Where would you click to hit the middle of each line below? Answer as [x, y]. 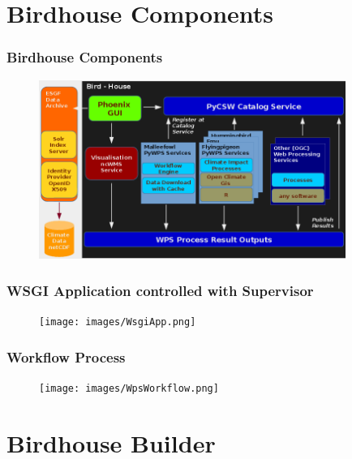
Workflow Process [66, 356]
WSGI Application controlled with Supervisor [160, 290]
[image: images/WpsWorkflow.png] [129, 388]
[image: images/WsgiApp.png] [118, 322]
